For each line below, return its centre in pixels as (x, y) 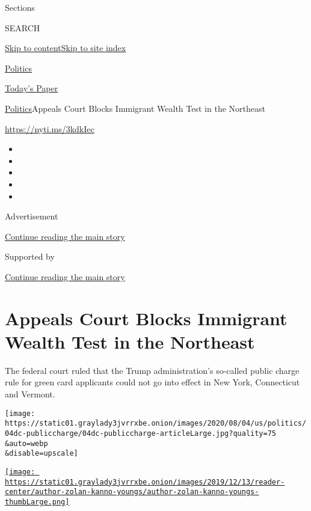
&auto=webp (26, 443)
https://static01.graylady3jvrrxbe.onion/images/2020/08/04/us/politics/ (156, 424)
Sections (20, 7)
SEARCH (23, 27)
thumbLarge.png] (37, 502)
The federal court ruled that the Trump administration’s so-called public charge (152, 370)
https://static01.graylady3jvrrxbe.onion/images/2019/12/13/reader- (145, 482)
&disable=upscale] (42, 454)
